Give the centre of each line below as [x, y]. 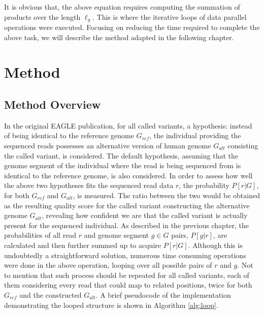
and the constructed [51, 294]
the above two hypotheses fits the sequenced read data [89, 185]
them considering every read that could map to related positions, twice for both [128, 285]
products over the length [42, 17]
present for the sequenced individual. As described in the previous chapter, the [127, 225]
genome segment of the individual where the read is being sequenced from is [123, 165]
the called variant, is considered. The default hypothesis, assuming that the [121, 155]
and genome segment [117, 235]
